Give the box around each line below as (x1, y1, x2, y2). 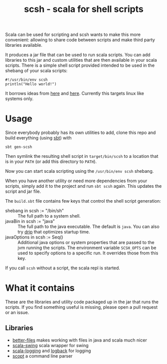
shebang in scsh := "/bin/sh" (5, 208, 64, 214)
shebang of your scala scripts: (5, 68, 68, 74)
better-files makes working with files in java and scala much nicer (12, 337, 147, 343)
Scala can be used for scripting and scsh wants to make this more (5, 31, 141, 38)
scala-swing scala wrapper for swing (12, 342, 89, 348)
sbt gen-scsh (5, 144, 32, 150)
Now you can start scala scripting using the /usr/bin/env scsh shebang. (5, 168, 154, 174)
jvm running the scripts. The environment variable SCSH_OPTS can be (17, 245, 157, 251)
